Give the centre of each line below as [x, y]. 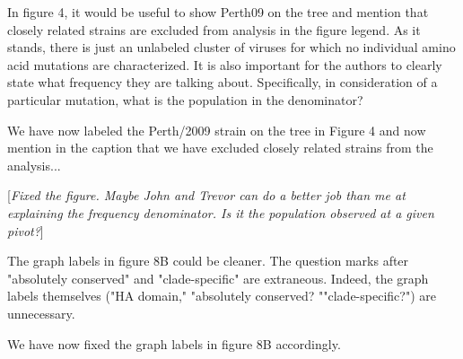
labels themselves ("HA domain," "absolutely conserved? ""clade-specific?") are [222, 296]
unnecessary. [41, 313]
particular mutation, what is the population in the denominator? [185, 99]
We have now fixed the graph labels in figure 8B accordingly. [174, 343]
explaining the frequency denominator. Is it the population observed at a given [221, 212]
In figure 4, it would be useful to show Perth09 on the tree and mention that [218, 12]
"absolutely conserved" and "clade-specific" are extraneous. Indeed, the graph [218, 278]
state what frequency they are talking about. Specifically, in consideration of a [223, 82]
